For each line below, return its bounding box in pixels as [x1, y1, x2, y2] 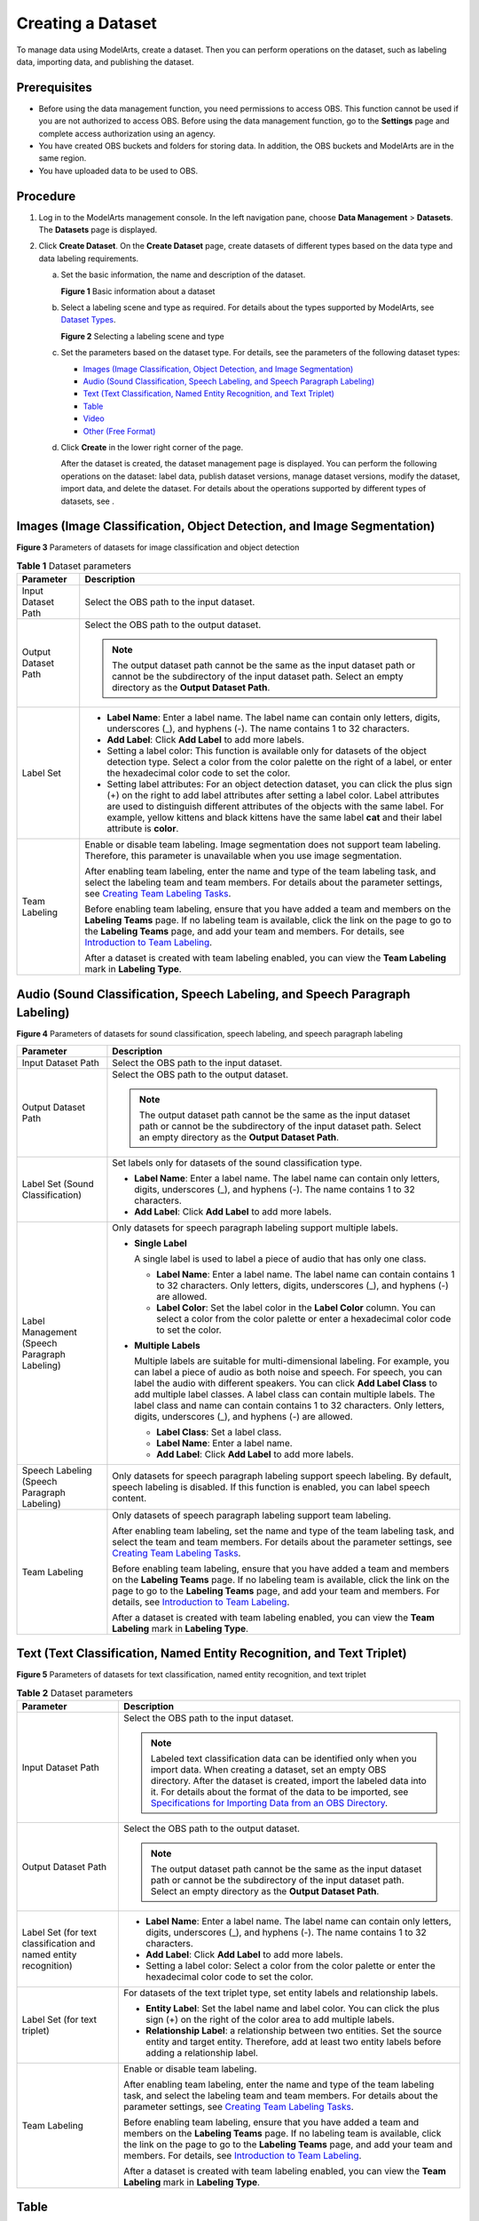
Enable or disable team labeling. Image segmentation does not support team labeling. [84, 839, 441, 851]
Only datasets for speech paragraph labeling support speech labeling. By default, [112, 1469, 452, 1482]
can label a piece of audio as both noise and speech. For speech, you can [134, 1365, 443, 1378]
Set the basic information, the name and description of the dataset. [60, 269, 306, 280]
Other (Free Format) [82, 426, 156, 436]
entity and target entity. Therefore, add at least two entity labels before [145, 2035, 442, 2048]
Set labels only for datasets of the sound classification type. [112, 1156, 363, 1168]
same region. [38, 153, 87, 163]
